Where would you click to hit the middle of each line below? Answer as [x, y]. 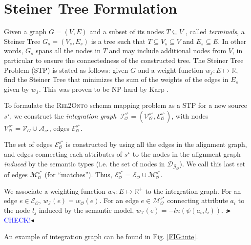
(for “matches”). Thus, [78, 174]
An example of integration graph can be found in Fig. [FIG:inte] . [101, 236]
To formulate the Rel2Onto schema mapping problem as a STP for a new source [125, 105]
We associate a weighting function [55, 191]
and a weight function [171, 70]
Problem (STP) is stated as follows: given [66, 70]
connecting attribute [198, 200]
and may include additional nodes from [168, 51]
